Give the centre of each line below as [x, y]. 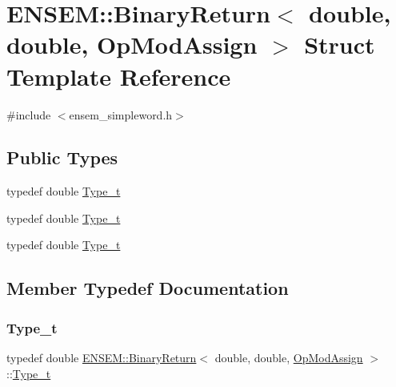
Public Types [62, 157]
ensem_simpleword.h [121, 114]
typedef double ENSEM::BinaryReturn [102, 358]
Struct [340, 44]
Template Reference [119, 76]
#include [29, 114]
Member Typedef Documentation [148, 288]
